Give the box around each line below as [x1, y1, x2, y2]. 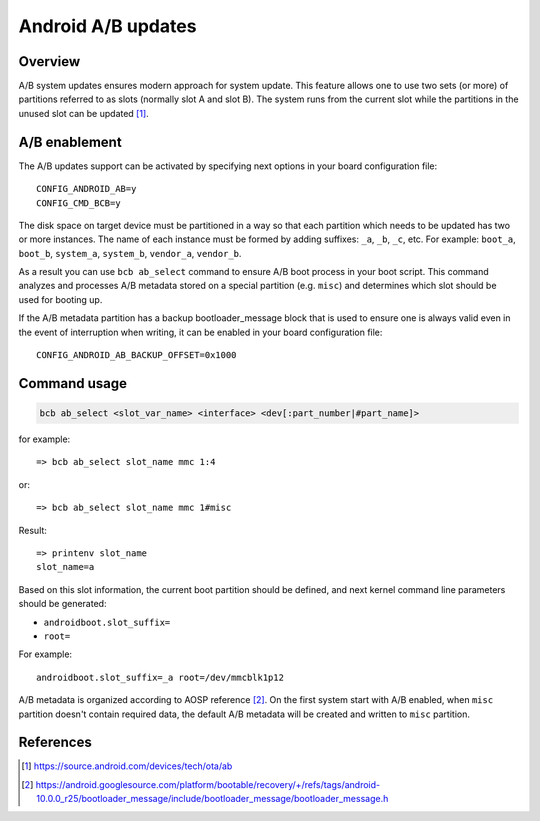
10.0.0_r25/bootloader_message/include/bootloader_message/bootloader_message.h [36, 793, 389, 805]
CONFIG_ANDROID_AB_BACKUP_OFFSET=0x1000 [36, 350, 237, 361]
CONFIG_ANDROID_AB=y [36, 183, 137, 195]
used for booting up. [18, 293, 103, 305]
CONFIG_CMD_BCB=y [36, 197, 121, 209]
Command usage [18, 375, 128, 392]
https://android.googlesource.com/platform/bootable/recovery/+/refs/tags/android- [35, 778, 381, 790]
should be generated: [18, 598, 107, 610]
